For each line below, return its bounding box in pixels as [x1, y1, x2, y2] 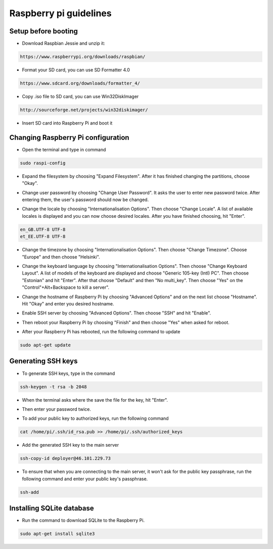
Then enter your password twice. [22, 406, 91, 412]
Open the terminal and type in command [22, 146, 106, 152]
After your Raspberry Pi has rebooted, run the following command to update [22, 329, 180, 335]
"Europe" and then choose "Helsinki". [22, 254, 101, 260]
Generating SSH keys [9, 357, 78, 366]
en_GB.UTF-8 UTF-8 [20, 226, 66, 232]
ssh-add [20, 489, 39, 495]
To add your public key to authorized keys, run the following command [22, 415, 169, 421]
